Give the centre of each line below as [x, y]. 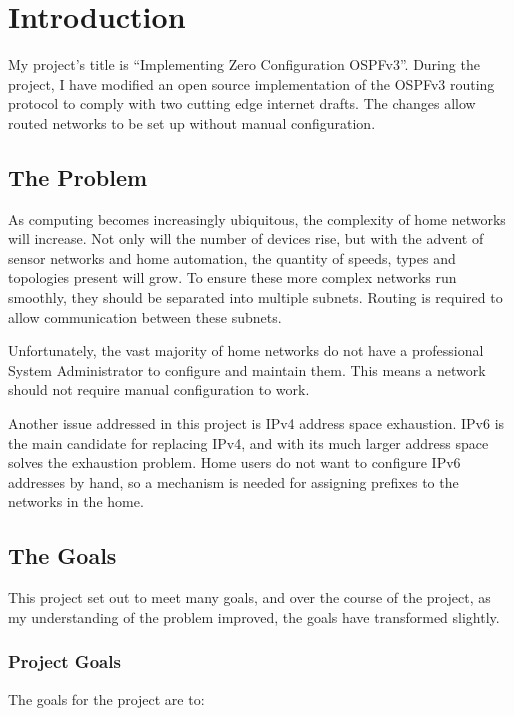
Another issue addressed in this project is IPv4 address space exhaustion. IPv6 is [256, 423]
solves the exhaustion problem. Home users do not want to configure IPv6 [234, 462]
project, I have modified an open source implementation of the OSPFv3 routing [251, 83]
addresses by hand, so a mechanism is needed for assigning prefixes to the [233, 481]
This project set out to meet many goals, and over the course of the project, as [249, 597]
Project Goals [64, 661]
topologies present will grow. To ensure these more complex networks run [232, 277]
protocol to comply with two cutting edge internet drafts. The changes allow [242, 103]
